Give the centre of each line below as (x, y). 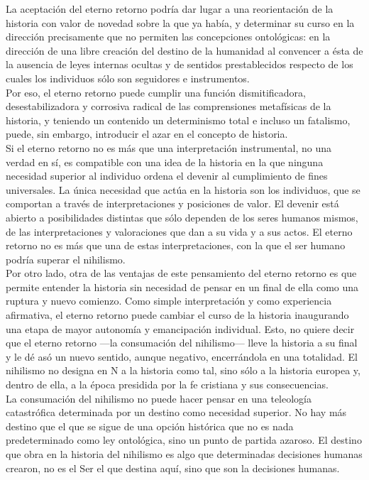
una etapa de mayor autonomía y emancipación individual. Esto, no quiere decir (180, 328)
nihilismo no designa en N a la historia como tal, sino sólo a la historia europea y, (183, 370)
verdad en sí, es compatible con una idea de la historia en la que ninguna (165, 162)
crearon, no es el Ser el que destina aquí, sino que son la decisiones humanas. (173, 468)
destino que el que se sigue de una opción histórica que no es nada (150, 426)
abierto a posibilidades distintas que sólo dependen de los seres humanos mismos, (182, 217)
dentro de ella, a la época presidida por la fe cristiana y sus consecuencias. (167, 384)
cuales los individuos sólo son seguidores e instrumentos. (128, 78)
